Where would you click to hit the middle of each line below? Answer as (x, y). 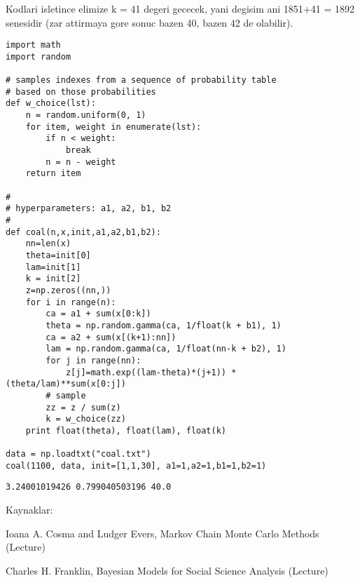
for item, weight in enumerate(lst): (113, 127)
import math (33, 45)
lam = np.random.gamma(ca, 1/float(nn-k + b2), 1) (166, 349)
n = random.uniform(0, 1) (86, 115)
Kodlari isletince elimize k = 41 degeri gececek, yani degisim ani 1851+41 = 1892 (180, 8)
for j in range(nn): (94, 360)
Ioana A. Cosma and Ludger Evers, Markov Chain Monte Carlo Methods (162, 533)
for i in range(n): (71, 302)
